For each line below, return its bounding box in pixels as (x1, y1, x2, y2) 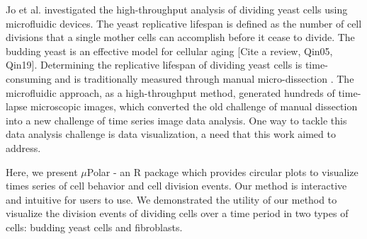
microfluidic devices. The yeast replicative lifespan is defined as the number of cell (6, 16, 362, 30)
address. (6, 140, 41, 155)
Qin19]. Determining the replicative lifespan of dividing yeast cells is (6, 57, 303, 72)
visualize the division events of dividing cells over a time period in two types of (6, 206, 349, 221)
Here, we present (6, 164, 78, 179)
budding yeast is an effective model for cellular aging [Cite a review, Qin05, (6, 43, 333, 58)
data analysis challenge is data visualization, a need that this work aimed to (6, 127, 336, 141)
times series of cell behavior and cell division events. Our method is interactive (6, 178, 347, 193)
